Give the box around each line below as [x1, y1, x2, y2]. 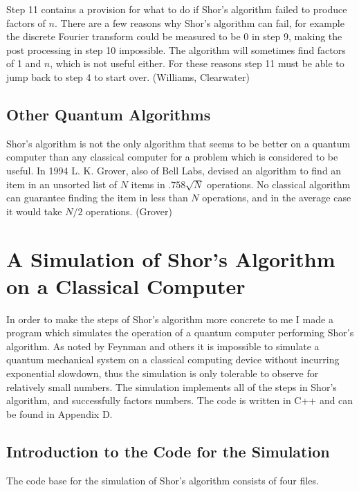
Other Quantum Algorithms [6, 103, 211, 125]
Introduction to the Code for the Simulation [6, 440, 330, 462]
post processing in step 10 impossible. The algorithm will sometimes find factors [6, 42, 346, 57]
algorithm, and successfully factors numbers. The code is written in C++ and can [6, 393, 353, 408]
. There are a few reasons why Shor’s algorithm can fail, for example [54, 15, 344, 30]
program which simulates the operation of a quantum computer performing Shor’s [6, 325, 354, 340]
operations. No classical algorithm [206, 176, 351, 191]
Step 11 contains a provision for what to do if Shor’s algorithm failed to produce [6, 2, 347, 16]
